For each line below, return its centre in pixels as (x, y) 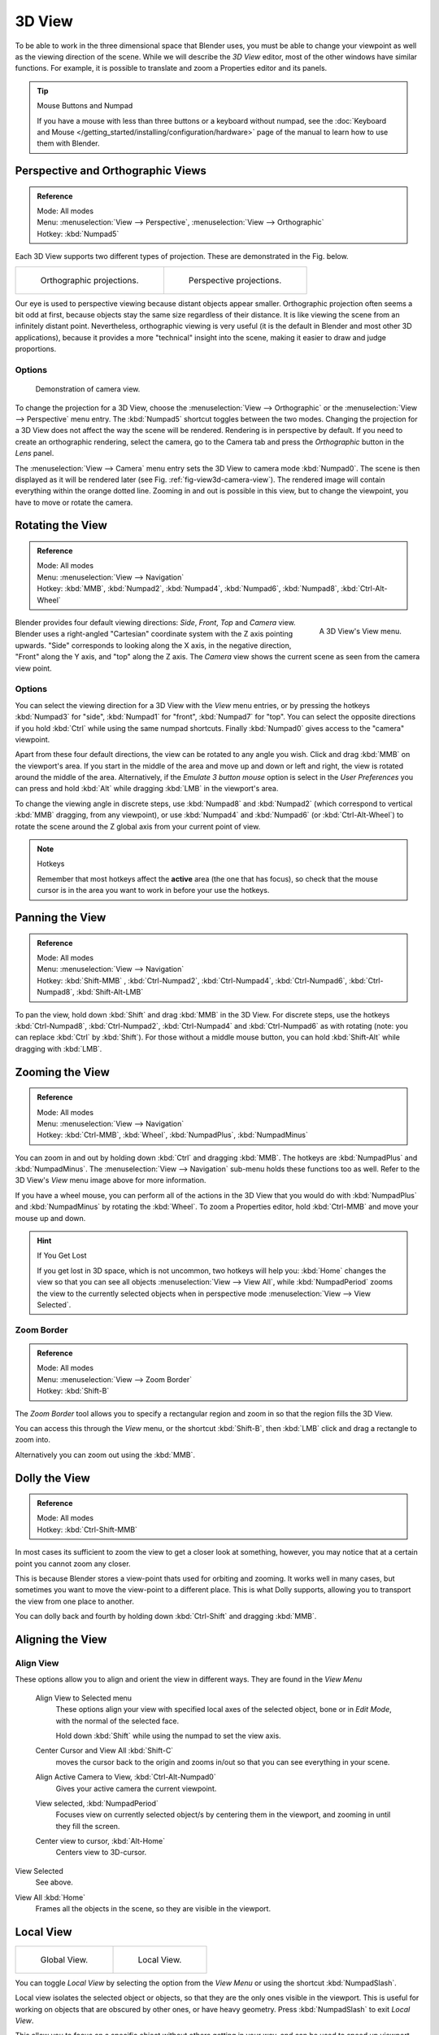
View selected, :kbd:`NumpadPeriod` (97, 1803)
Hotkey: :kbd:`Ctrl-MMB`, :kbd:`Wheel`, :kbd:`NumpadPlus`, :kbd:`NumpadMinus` (172, 1135)
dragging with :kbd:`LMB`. (59, 1048)
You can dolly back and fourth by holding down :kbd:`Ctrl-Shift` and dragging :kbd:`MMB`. (166, 1617)
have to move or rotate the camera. (74, 502)
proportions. (36, 349)
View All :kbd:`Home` (50, 1897)
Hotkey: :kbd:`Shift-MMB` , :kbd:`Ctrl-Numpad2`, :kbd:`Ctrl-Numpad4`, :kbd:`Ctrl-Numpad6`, (192, 980)
